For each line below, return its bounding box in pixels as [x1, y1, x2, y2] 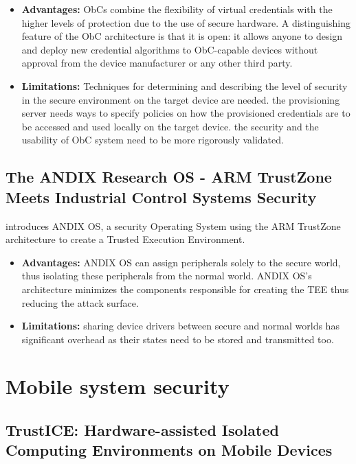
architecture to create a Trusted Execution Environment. [5, 232, 245, 246]
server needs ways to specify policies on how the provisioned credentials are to [21, 106, 351, 120]
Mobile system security [5, 372, 230, 400]
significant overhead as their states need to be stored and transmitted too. [21, 332, 334, 346]
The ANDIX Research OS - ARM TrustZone [5, 166, 332, 187]
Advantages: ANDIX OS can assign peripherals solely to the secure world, [21, 255, 341, 269]
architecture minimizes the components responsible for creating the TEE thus [21, 281, 349, 296]
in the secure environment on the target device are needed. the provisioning [21, 92, 340, 106]
